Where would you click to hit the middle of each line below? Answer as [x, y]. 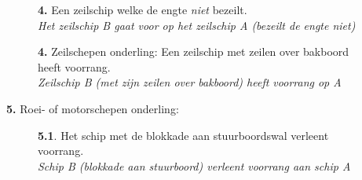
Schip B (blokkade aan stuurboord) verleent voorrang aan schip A [194, 165]
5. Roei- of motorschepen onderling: [93, 108]
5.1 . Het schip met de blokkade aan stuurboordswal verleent [183, 135]
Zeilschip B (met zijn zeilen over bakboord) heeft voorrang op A [190, 82]
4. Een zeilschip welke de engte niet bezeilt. [143, 9]
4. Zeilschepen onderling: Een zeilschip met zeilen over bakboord [194, 51]
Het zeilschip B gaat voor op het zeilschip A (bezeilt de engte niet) [197, 25]
